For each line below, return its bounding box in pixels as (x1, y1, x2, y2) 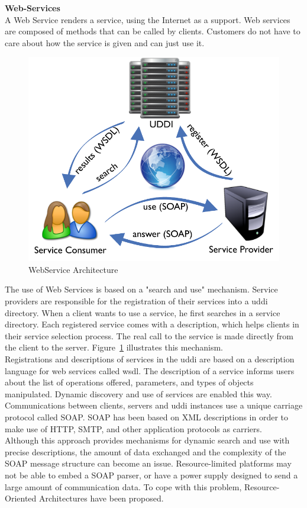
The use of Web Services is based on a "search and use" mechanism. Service (5, 283, 278, 295)
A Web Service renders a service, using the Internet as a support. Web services (5, 13, 290, 25)
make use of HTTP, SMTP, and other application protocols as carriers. (5, 422, 262, 435)
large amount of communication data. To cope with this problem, (5, 480, 242, 493)
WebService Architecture (28, 263, 118, 275)
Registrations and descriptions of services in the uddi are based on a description (5, 353, 295, 365)
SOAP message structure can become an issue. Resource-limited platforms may (5, 457, 292, 470)
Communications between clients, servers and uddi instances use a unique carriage (5, 399, 303, 411)
